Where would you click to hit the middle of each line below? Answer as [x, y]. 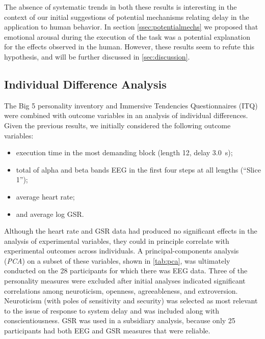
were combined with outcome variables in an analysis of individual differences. [126, 115]
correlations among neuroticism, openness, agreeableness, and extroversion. [121, 290]
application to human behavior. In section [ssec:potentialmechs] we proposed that [131, 27]
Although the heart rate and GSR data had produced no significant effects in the [131, 231]
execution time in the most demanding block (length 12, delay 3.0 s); [124, 152]
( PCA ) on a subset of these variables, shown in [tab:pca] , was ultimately [117, 260]
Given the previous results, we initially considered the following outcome [117, 125]
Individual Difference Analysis [85, 84]
